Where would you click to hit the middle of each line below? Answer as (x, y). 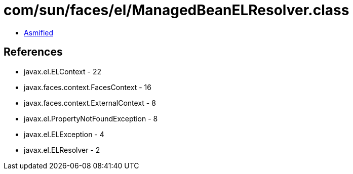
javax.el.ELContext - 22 (63, 71)
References (33, 52)
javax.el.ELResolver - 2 (62, 150)
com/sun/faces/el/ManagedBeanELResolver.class (176, 10)
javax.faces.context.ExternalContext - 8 (90, 103)
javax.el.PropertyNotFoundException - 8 (91, 118)
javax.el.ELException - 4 (64, 134)
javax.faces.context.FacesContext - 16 (88, 87)
